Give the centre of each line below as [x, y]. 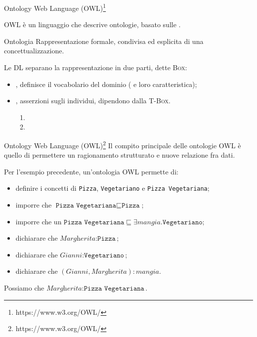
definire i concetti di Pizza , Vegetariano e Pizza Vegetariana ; [112, 188]
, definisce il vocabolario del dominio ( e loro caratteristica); [106, 84]
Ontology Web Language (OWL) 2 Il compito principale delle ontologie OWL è [123, 145]
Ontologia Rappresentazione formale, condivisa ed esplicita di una [104, 41]
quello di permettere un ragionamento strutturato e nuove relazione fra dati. [120, 155]
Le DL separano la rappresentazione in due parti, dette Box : [96, 67]
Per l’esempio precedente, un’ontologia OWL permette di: [91, 171]
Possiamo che [24, 288]
